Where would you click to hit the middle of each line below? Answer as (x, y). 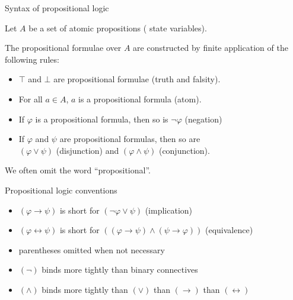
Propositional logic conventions (61, 190)
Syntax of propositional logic (57, 8)
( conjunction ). (184, 150)
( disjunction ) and (87, 150)
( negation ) (203, 119)
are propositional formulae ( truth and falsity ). (137, 79)
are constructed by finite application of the (211, 48)
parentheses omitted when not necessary (92, 249)
